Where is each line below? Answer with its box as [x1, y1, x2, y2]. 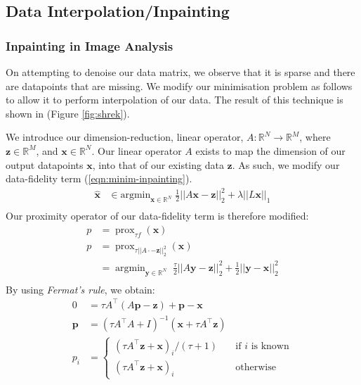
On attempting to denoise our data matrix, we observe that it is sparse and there [6, 65, 355, 79]
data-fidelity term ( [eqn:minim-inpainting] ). [6, 171, 192, 186]
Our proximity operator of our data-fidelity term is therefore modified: [6, 208, 309, 223]
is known [251, 341, 289, 351]
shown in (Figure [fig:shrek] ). [6, 106, 130, 120]
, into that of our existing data [92, 157, 224, 172]
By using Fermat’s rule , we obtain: [6, 282, 155, 296]
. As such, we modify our [232, 157, 340, 172]
